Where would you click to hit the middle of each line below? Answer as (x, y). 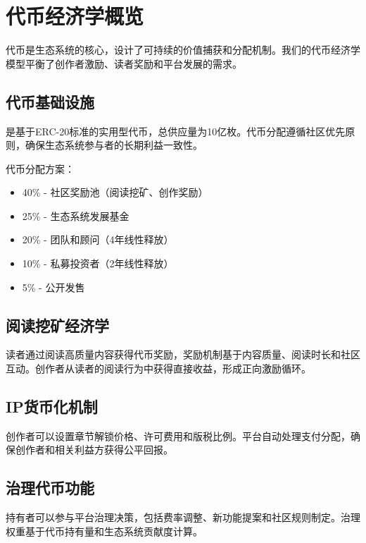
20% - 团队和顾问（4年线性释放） (98, 239)
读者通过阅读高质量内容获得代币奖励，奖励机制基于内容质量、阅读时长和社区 (183, 354)
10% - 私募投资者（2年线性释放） (98, 263)
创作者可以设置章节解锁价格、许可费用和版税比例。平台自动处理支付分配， (178, 435)
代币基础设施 (50, 101)
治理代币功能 (50, 488)
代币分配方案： (40, 168)
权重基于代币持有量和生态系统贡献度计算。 (104, 531)
